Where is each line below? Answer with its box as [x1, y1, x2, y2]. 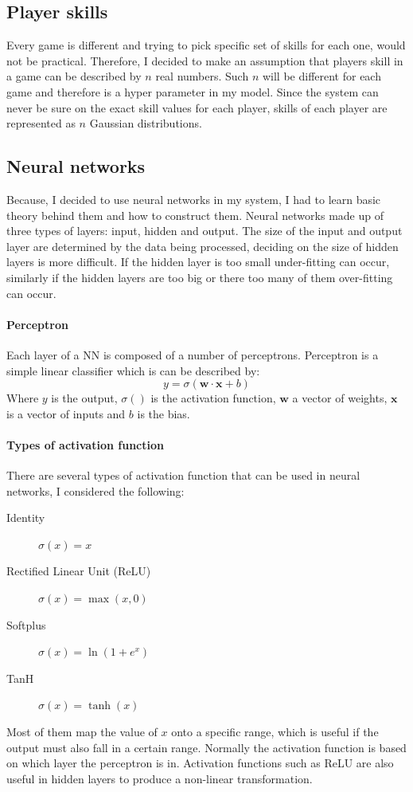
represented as [6, 115, 76, 131]
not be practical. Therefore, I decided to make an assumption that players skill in [6, 52, 403, 69]
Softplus [6, 616, 46, 633]
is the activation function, [150, 390, 276, 406]
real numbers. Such [155, 68, 249, 84]
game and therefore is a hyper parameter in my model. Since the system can [6, 83, 379, 100]
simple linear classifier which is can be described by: [6, 362, 260, 378]
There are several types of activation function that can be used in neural [6, 467, 360, 484]
